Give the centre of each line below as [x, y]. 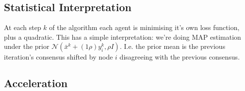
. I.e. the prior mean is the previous [172, 46]
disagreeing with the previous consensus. [180, 57]
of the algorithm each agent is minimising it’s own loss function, [144, 27]
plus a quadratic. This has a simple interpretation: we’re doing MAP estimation [122, 37]
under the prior [27, 46]
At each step [23, 27]
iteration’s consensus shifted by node [58, 57]
